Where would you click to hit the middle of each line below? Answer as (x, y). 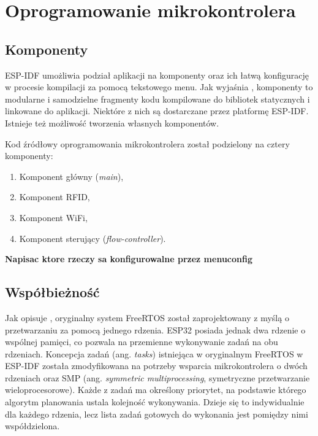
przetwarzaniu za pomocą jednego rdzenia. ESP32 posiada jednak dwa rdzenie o (155, 329)
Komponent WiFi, (53, 217)
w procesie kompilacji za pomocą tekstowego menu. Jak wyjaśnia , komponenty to (159, 87)
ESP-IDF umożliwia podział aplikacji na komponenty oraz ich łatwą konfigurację (157, 75)
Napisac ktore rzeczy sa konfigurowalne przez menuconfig (129, 259)
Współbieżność (52, 292)
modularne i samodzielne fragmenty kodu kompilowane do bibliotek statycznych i (157, 99)
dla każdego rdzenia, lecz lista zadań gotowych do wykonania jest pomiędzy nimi (157, 414)
